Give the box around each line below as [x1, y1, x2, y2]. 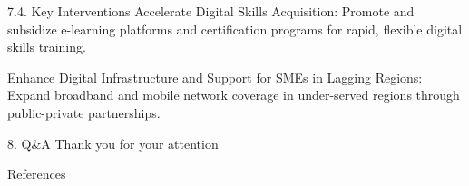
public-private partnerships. [7, 103, 161, 122]
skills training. [7, 37, 86, 56]
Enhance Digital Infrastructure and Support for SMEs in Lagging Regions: [7, 67, 423, 86]
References [7, 164, 66, 183]
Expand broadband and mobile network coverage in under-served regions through [7, 85, 460, 104]
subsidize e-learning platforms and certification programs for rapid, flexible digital [7, 19, 463, 38]
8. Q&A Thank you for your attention [7, 133, 219, 152]
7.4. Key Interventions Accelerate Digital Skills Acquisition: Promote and [7, 2, 415, 20]
